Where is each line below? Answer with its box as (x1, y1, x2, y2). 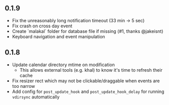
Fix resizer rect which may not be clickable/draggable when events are (12, 78, 160, 84)
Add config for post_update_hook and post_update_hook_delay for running (12, 88, 164, 94)
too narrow (12, 83, 35, 89)
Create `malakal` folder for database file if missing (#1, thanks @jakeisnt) (12, 28, 163, 34)
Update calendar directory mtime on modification (12, 62, 115, 68)
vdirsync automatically (12, 93, 60, 100)
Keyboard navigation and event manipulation (12, 33, 105, 39)
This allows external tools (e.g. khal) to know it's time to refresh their (19, 67, 163, 73)
